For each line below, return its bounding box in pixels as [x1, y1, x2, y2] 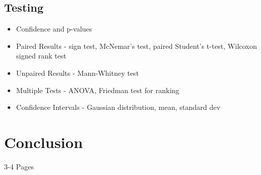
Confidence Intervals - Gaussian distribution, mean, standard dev [16, 102, 221, 112]
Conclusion [4, 131, 83, 152]
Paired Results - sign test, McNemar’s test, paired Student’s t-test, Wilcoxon [16, 40, 257, 51]
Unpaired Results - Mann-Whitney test [16, 67, 139, 78]
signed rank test [16, 50, 66, 61]
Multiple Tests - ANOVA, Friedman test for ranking [16, 84, 179, 95]
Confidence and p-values [16, 23, 92, 34]
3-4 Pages [4, 161, 34, 171]
